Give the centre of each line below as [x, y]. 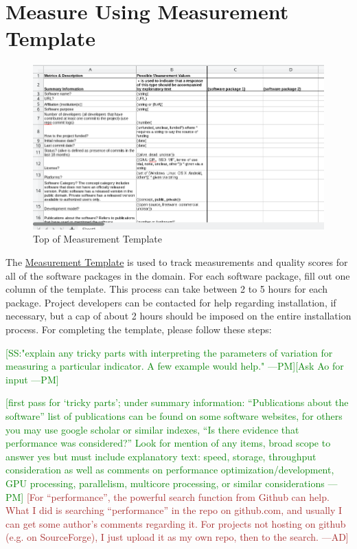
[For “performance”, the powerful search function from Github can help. [178, 496]
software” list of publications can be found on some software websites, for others [174, 416]
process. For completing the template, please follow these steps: [139, 329]
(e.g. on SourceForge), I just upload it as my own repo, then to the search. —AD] [177, 537]
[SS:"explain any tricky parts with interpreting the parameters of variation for [169, 352]
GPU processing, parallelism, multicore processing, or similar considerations [165, 483]
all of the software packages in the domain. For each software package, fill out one [178, 275]
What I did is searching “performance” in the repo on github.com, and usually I [174, 510]
